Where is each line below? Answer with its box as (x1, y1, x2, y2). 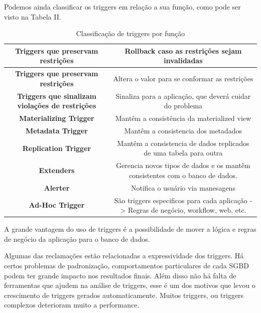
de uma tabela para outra (144, 147, 223, 158)
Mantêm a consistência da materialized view (115, 113, 251, 123)
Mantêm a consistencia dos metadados (124, 125, 242, 135)
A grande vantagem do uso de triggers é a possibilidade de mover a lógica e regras (4, 224, 256, 234)
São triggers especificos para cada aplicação (114, 195, 247, 205)
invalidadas (164, 55, 203, 66)
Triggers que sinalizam (17, 90, 96, 101)
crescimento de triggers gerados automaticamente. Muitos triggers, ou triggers (4, 289, 244, 300)
